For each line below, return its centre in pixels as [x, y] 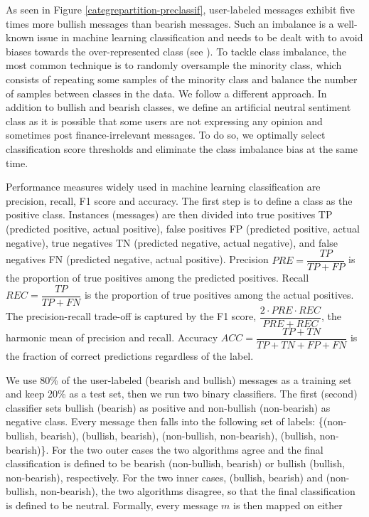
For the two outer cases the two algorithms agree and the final [188, 449]
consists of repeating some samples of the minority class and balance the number [182, 79]
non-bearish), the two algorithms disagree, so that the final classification [198, 491]
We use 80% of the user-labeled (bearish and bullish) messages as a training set [179, 379]
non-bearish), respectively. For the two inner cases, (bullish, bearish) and [165, 477]
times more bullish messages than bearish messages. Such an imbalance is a [170, 23]
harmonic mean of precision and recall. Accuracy [112, 337]
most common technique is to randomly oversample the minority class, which [174, 65]
